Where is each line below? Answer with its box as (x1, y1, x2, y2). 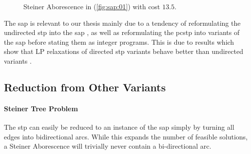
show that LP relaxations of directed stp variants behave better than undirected (4, 46, 243, 56)
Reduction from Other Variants (4, 79, 166, 94)
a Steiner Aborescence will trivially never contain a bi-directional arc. (4, 141, 212, 151)
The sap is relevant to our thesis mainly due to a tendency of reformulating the (4, 17, 241, 28)
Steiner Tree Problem (4, 103, 78, 113)
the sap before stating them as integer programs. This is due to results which (4, 36, 234, 47)
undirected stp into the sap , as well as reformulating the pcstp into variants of (4, 27, 240, 37)
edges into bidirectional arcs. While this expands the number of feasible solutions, (4, 131, 248, 141)
